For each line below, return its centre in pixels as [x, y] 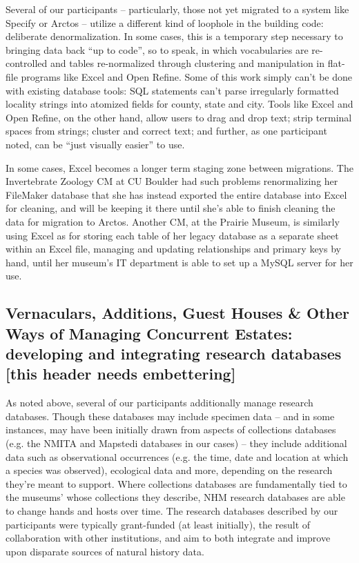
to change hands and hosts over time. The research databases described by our [172, 511]
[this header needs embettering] [121, 374]
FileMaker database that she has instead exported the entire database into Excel [176, 194]
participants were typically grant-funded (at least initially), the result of [158, 524]
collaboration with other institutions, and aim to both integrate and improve [168, 538]
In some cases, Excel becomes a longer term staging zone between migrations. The [179, 167]
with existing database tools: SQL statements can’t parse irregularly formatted [172, 90]
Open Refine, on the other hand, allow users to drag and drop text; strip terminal [179, 117]
